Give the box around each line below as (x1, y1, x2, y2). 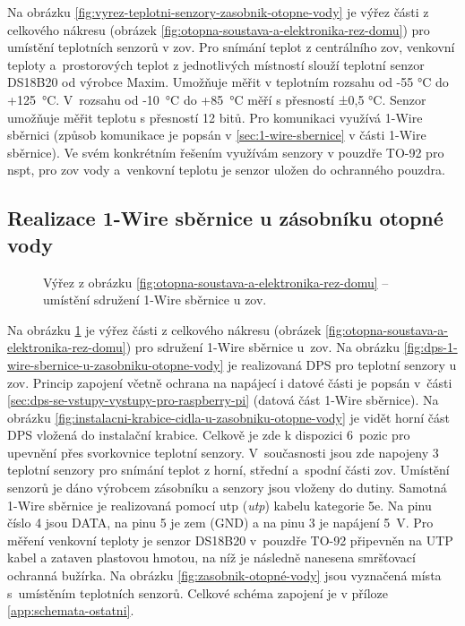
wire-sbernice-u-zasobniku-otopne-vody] (7, 355, 224, 373)
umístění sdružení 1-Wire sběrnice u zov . (43, 290, 267, 309)
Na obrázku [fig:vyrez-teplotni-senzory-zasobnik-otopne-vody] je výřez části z (7, 3, 429, 21)
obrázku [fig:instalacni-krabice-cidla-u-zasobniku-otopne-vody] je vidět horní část (7, 407, 450, 426)
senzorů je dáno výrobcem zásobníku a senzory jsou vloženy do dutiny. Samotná (7, 478, 447, 497)
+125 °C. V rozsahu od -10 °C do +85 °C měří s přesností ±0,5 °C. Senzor (7, 90, 426, 108)
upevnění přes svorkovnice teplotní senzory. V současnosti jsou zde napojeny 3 (7, 442, 439, 461)
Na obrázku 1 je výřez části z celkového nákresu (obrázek (7, 320, 322, 339)
